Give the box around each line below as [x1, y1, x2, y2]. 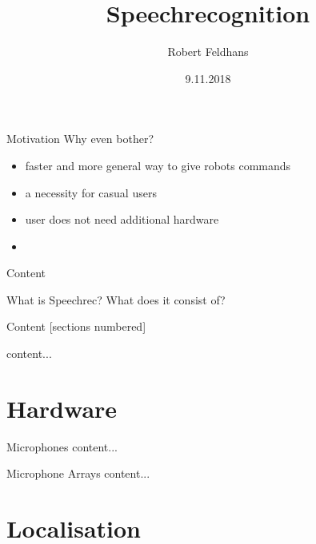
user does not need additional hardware [25, 211, 219, 228]
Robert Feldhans [167, 43, 249, 60]
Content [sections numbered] [6, 318, 146, 335]
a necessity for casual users [25, 184, 157, 201]
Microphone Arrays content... [6, 465, 150, 482]
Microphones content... [6, 438, 118, 455]
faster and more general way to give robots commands [25, 157, 291, 173]
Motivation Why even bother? [6, 130, 154, 147]
